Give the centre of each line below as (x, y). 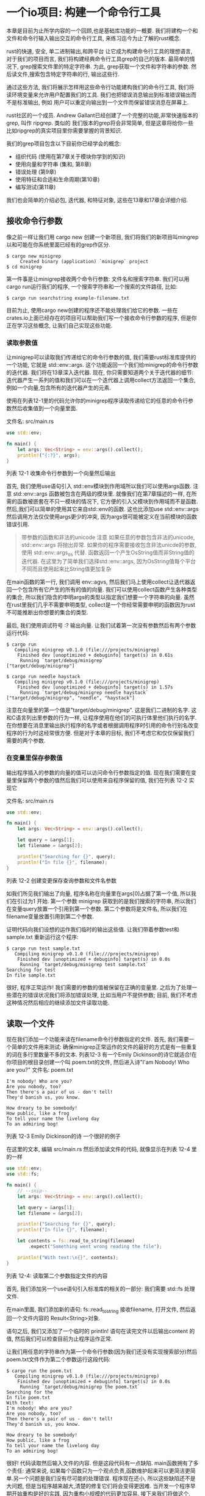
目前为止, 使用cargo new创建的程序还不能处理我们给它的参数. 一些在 (92, 310)
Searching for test (31, 970)
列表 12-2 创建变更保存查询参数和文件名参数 (62, 880)
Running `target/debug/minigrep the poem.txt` (80, 1387)
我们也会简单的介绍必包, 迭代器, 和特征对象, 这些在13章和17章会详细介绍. (97, 200)
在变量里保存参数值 (34, 758)
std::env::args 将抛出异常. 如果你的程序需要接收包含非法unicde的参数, (109, 545)
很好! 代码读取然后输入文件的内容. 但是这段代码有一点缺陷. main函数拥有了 (100, 1463)
